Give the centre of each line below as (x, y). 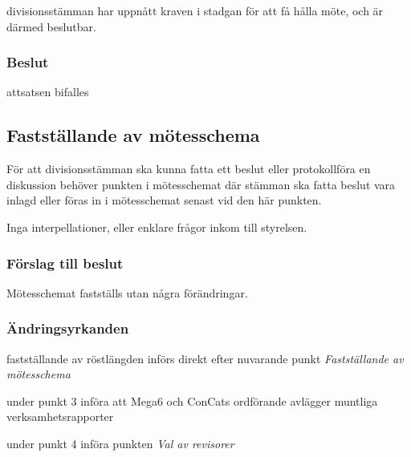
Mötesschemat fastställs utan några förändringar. (127, 292)
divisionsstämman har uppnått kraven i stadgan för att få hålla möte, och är (195, 10)
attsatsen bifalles (48, 92)
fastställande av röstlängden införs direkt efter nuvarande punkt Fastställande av (205, 358)
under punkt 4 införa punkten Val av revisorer (120, 443)
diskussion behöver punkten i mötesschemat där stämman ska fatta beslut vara (201, 184)
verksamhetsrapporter (60, 417)
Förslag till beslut (65, 263)
